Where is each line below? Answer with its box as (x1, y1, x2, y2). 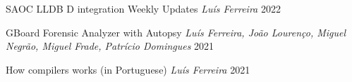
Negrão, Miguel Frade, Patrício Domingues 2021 (6, 39, 214, 53)
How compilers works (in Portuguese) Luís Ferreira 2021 (6, 62, 250, 76)
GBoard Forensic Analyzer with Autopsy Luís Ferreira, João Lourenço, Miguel (6, 25, 346, 39)
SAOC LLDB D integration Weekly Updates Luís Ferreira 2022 (6, 1, 281, 15)
